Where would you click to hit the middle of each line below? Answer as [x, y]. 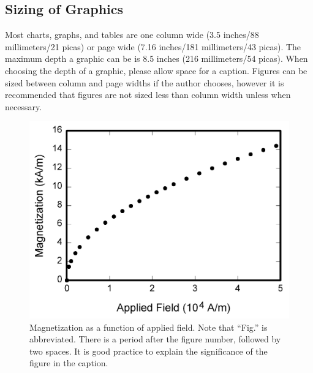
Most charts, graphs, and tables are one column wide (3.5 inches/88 [132, 35]
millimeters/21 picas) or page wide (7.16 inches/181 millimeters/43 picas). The [153, 46]
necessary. [24, 106]
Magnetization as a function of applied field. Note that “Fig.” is [149, 327]
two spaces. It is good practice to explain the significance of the [149, 351]
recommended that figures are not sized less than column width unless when [148, 95]
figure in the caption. [69, 363]
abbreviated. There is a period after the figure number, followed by [155, 339]
